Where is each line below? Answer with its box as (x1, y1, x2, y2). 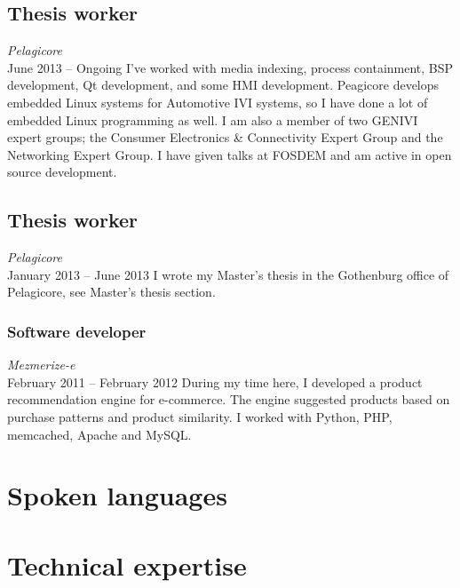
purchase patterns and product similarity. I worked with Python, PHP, (7, 407, 393, 425)
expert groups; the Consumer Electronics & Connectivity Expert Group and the (7, 128, 443, 147)
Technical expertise (7, 546, 247, 583)
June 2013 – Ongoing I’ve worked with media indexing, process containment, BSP (7, 58, 454, 76)
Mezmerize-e (7, 355, 75, 374)
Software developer (7, 320, 147, 342)
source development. (7, 163, 117, 181)
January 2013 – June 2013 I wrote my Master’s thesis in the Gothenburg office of (7, 265, 449, 283)
